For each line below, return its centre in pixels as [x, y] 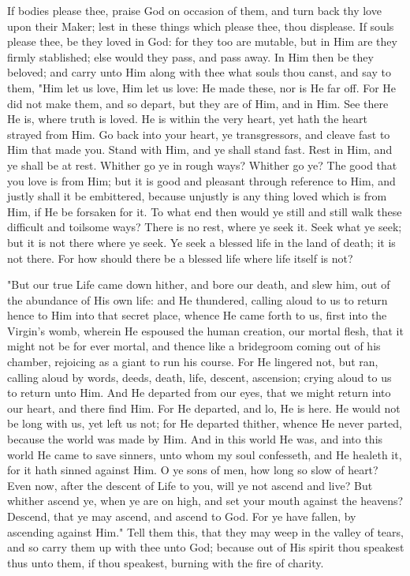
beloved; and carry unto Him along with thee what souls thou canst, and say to [199, 72]
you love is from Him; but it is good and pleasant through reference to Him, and [201, 180]
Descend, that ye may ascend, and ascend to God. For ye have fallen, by [182, 516]
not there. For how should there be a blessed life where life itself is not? [180, 258]
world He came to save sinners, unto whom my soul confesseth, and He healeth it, [205, 454]
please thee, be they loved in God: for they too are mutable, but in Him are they [202, 41]
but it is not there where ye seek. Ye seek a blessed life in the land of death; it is [201, 242]
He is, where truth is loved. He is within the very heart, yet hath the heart [187, 119]
